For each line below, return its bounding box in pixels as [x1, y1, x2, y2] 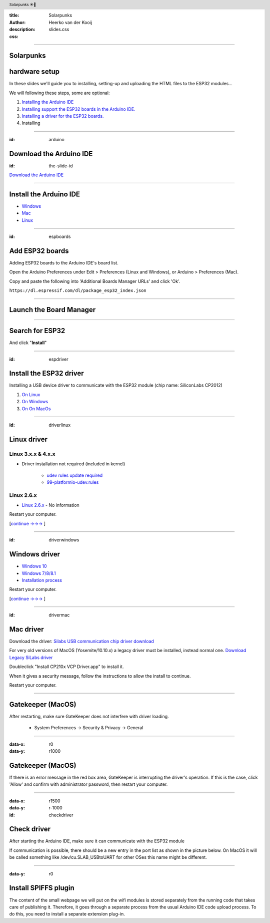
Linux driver [9, 435, 47, 443]
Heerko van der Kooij [48, 19, 92, 25]
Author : [9, 19, 26, 25]
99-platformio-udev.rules [46, 479, 99, 485]
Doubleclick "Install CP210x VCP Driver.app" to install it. [9, 664, 124, 670]
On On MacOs [21, 406, 51, 412]
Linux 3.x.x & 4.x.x [9, 450, 55, 457]
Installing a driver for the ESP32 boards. [21, 113, 104, 119]
